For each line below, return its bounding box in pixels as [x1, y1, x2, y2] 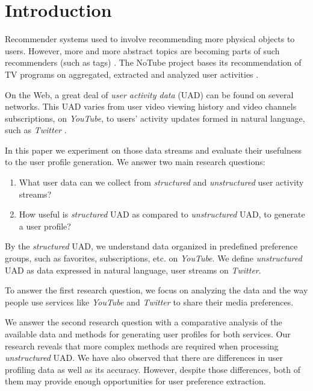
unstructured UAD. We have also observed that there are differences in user [5, 351, 283, 364]
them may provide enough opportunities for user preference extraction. [5, 375, 266, 387]
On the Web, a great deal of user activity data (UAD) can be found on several [5, 88, 294, 101]
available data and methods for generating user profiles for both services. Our [5, 328, 291, 340]
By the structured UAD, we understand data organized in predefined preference [5, 240, 298, 252]
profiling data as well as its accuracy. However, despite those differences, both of [5, 363, 300, 375]
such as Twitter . [5, 124, 67, 136]
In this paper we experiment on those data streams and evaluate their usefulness [5, 143, 302, 156]
